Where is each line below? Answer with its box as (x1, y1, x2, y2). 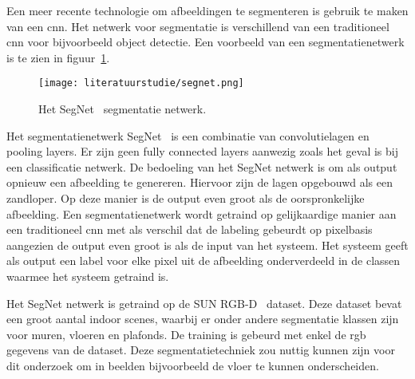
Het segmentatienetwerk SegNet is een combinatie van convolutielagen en (6, 127, 370, 144)
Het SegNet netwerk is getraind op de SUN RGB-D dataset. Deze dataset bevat (6, 294, 402, 311)
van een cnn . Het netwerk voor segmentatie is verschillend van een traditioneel (6, 18, 389, 34)
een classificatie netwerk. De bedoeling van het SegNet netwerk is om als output (6, 158, 397, 175)
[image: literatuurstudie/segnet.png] (38, 77, 244, 89)
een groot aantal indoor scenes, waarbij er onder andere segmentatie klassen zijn (6, 310, 399, 327)
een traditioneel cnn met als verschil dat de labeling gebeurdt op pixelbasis (6, 221, 373, 238)
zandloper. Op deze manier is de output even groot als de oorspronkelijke (6, 190, 365, 206)
